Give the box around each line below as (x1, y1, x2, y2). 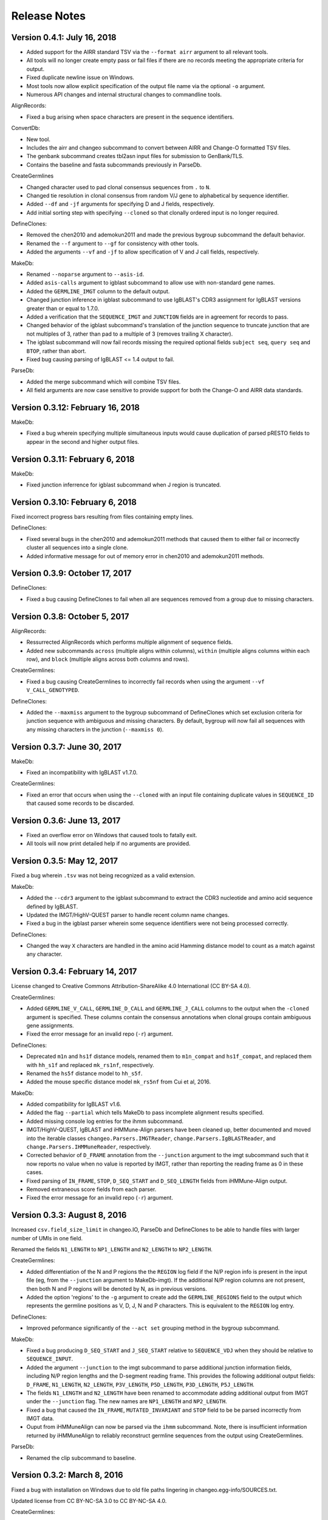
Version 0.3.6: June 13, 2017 (11, 815, 121, 826)
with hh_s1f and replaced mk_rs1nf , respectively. (26, 1061, 154, 1068)
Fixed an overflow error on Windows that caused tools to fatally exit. (26, 832, 197, 839)
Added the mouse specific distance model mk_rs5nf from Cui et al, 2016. (26, 1078, 211, 1085)
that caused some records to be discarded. (26, 800, 135, 807)
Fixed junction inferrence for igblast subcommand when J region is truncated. (26, 481, 221, 489)
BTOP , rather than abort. (26, 347, 86, 354)
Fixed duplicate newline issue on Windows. (26, 74, 135, 81)
